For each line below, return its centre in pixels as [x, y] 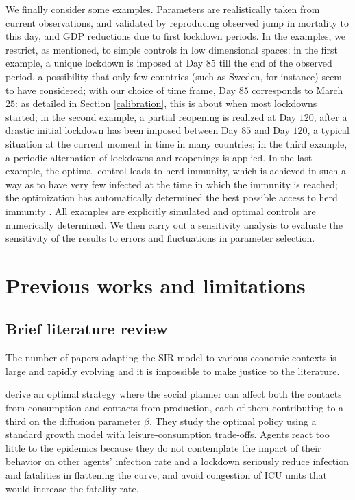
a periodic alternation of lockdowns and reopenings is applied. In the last [159, 157]
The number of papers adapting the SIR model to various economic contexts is [171, 357]
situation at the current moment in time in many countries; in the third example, [176, 143]
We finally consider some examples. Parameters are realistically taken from [163, 9]
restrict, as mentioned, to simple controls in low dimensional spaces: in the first [172, 49]
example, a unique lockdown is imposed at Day [105, 63]
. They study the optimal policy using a [233, 421]
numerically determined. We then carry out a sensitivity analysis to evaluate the [174, 224]
